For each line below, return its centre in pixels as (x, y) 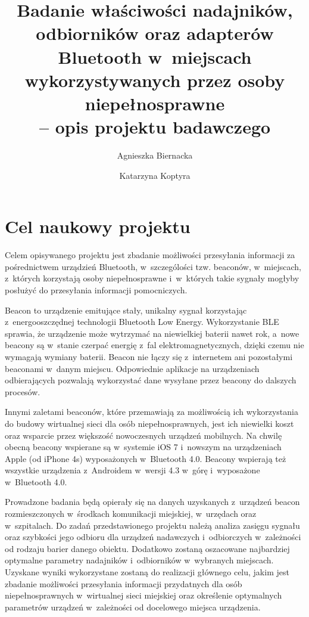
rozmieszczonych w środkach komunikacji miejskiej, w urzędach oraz (131, 514)
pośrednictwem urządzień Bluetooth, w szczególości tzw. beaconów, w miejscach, (153, 266)
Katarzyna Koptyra (155, 175)
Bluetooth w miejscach (155, 56)
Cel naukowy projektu (98, 226)
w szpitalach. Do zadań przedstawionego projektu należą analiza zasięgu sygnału (152, 525)
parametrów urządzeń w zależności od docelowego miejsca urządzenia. (133, 607)
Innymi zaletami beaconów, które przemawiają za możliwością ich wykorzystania (152, 412)
